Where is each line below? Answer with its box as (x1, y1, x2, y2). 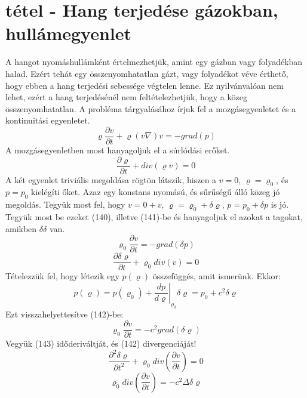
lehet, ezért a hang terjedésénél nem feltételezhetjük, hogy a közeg (5, 91, 247, 103)
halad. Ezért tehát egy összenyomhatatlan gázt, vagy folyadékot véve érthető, (5, 67, 288, 79)
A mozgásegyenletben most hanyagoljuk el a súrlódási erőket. (5, 143, 230, 156)
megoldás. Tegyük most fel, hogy (5, 198, 125, 211)
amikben (5, 222, 37, 235)
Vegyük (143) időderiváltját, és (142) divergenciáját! (5, 337, 197, 350)
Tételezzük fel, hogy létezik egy (5, 270, 119, 282)
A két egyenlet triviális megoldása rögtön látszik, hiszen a (5, 173, 217, 186)
